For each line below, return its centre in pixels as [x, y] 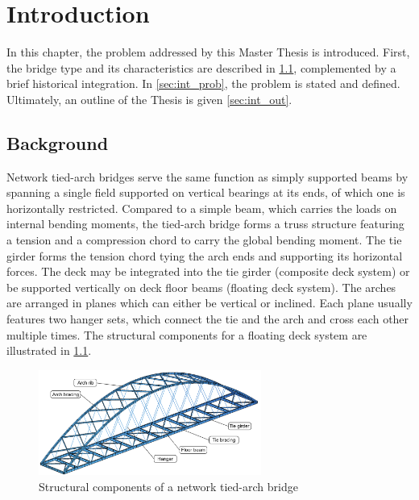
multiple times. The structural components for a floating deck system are [187, 334]
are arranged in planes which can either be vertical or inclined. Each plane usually [209, 303]
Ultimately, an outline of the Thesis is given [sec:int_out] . [149, 99]
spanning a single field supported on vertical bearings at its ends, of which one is [206, 192]
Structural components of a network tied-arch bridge [168, 486]
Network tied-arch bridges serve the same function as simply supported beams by [207, 176]
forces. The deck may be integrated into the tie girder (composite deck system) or [208, 271]
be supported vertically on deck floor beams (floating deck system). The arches [201, 287]
